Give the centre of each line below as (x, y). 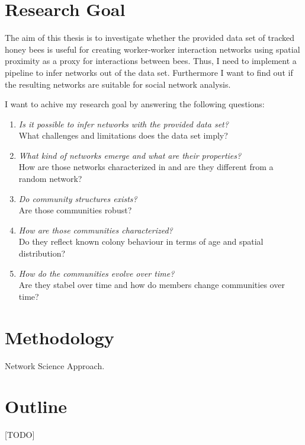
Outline (36, 406)
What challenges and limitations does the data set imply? (123, 135)
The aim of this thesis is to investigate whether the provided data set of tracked (150, 38)
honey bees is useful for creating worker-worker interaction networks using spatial (152, 49)
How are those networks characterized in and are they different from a (146, 167)
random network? (50, 179)
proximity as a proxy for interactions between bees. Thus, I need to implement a (151, 61)
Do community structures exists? (78, 198)
